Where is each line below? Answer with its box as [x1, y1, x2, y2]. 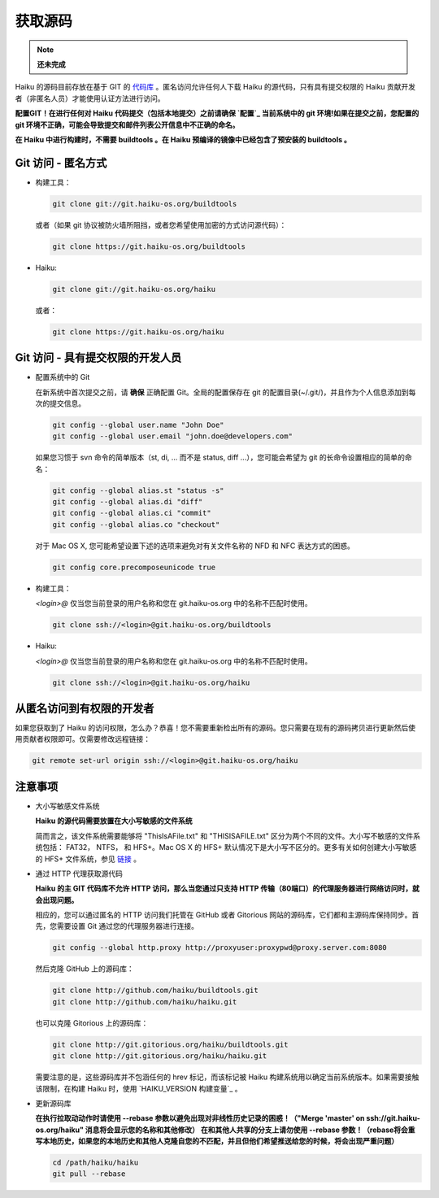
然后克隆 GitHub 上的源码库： [35, 964, 134, 974]
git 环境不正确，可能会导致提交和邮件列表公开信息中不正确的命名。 [15, 120, 240, 129]
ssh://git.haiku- [366, 1113, 420, 1123]
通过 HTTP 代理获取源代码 [35, 869, 124, 878]
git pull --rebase [52, 1170, 126, 1178]
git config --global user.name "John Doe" [52, 420, 224, 429]
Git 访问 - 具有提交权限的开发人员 [15, 351, 182, 365]
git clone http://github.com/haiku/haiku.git [52, 997, 237, 1006]
